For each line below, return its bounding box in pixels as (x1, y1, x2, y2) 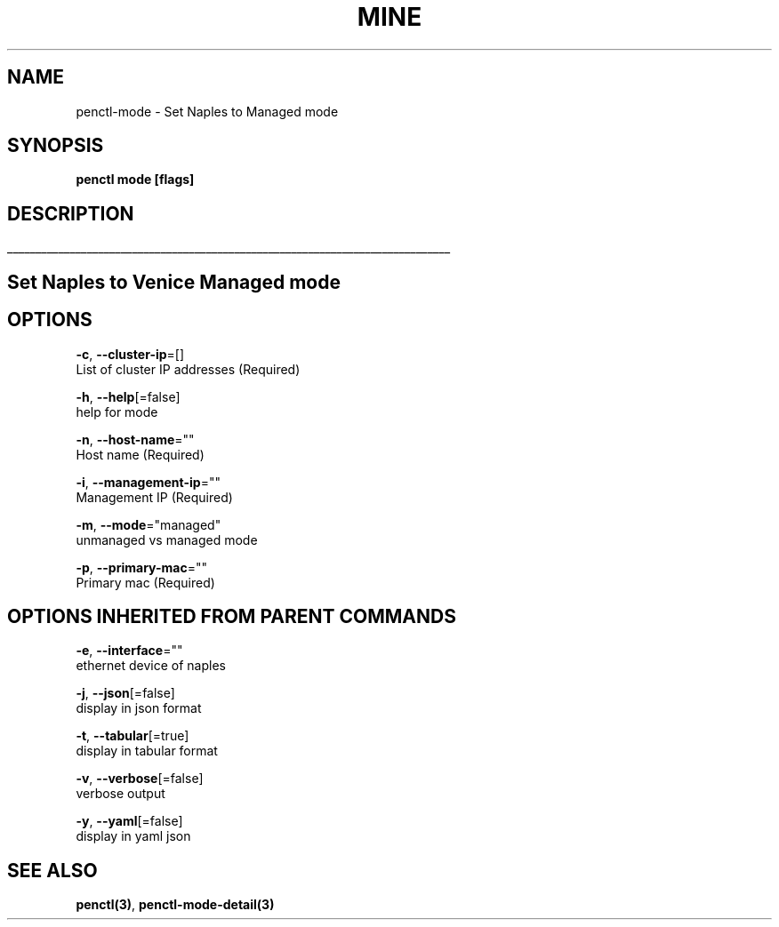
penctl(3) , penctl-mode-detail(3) (76, 897, 275, 913)
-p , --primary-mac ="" (76, 559, 207, 575)
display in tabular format (76, 743, 218, 759)
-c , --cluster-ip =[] (76, 346, 185, 362)
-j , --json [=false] (76, 685, 175, 701)
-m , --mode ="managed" (76, 516, 221, 532)
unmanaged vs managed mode (76, 531, 258, 547)
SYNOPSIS (7, 134, 104, 157)
